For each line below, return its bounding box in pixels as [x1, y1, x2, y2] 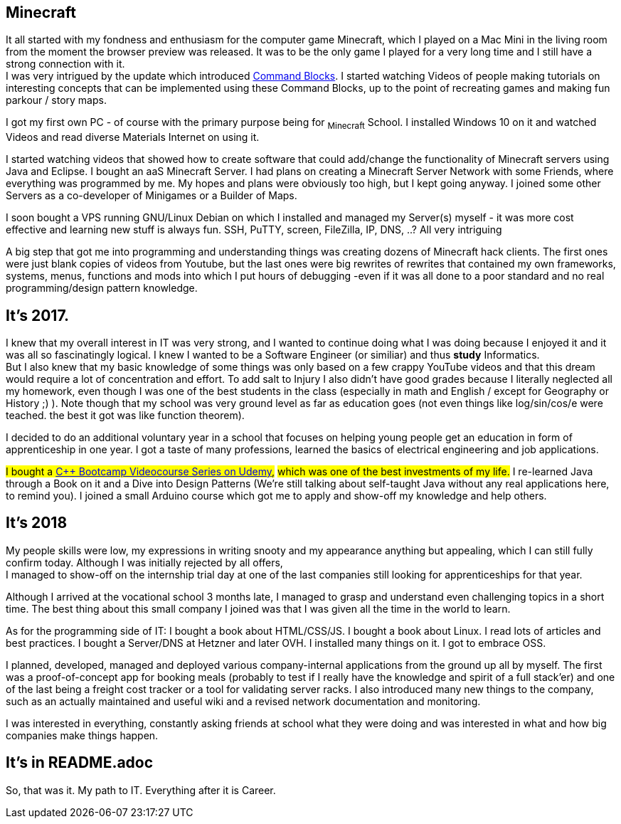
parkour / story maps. [6, 94, 107, 107]
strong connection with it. [6, 58, 125, 70]
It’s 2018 [6, 514, 68, 532]
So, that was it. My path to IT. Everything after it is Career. [6, 783, 276, 796]
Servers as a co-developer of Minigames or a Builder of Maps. [6, 189, 297, 202]
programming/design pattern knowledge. [6, 282, 198, 295]
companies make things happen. [6, 729, 159, 741]
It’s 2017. [6, 306, 69, 324]
